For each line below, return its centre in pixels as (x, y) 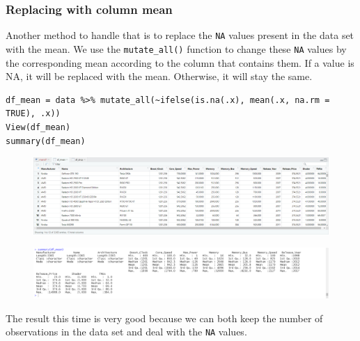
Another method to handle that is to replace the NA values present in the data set (180, 35)
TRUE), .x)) (33, 114)
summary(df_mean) (46, 141)
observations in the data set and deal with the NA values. (126, 332)
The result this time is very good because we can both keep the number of (164, 318)
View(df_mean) (38, 127)
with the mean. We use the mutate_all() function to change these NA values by (176, 48)
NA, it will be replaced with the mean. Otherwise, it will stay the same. (159, 76)
